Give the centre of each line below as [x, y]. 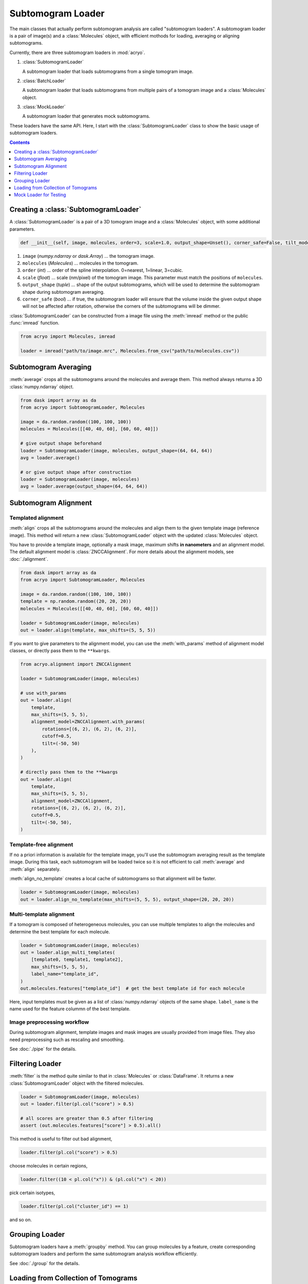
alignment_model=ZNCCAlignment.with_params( [88, 722]
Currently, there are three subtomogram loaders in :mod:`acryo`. [78, 52]
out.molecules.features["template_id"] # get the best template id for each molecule [133, 988]
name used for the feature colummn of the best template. [70, 1009]
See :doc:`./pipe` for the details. [43, 1049]
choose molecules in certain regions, [49, 1166]
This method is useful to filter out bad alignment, [61, 1139]
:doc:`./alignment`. [29, 559]
